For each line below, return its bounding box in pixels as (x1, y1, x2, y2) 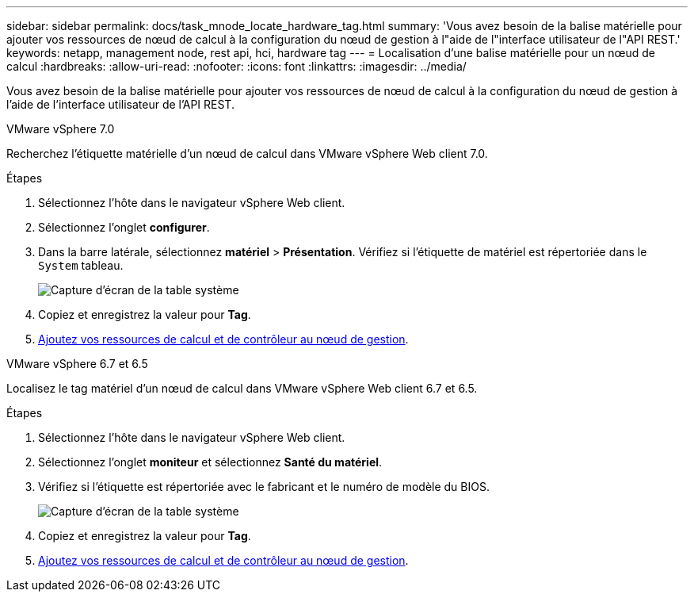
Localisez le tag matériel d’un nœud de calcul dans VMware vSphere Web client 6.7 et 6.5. (6, 381, 478, 395)
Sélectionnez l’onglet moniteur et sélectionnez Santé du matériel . (38, 455, 383, 469)
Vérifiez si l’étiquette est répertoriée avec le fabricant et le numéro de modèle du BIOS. (38, 480, 490, 493)
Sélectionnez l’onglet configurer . (38, 220, 210, 234)
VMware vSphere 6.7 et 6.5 (6, 357, 148, 370)
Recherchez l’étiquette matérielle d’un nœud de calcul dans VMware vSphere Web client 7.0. (6, 147, 488, 160)
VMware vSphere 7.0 (6, 122, 115, 136)
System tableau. (38, 259, 124, 272)
